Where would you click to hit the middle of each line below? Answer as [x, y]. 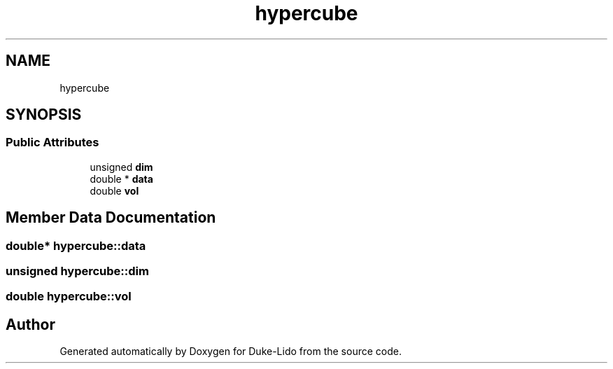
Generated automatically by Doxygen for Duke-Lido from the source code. [231, 351]
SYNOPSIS [44, 115]
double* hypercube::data [76, 245]
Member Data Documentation [111, 218]
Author [30, 324]
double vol [114, 190]
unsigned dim [121, 167]
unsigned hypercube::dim [77, 271]
